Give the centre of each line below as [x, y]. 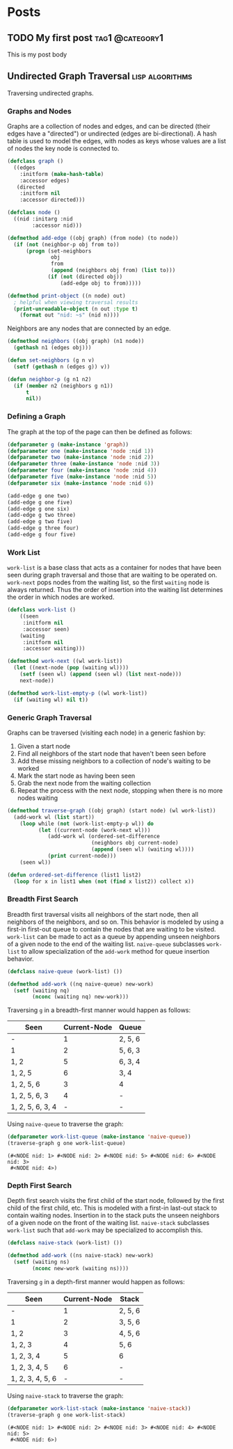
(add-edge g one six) [39, 509]
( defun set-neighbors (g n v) [51, 360]
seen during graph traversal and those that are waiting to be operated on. [112, 575]
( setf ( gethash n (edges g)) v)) [62, 367]
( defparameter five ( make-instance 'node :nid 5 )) [82, 477]
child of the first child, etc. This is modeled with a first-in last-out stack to [112, 1208]
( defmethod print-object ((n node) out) [67, 296]
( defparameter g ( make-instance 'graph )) [68, 445]
